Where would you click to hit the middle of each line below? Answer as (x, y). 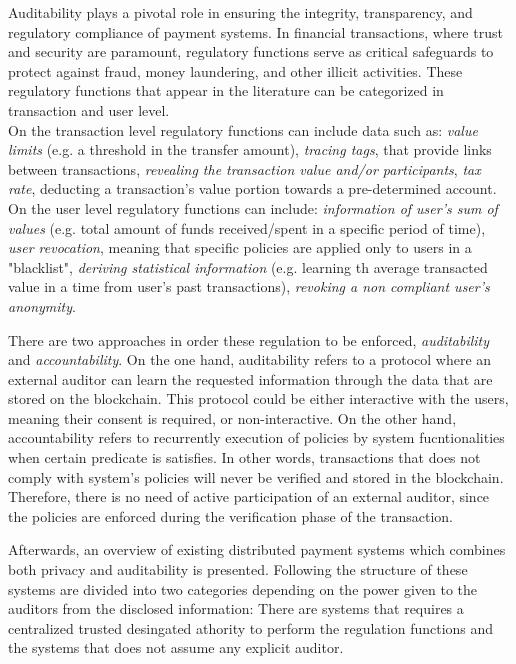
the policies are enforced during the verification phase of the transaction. (230, 515)
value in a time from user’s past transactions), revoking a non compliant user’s (249, 286)
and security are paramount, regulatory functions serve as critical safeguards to (251, 51)
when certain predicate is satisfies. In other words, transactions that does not (244, 457)
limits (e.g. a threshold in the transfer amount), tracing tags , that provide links (250, 149)
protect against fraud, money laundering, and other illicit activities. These (235, 70)
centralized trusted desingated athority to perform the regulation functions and (251, 627)
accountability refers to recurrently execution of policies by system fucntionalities (256, 437)
